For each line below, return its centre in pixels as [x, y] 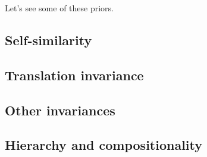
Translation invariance [74, 75]
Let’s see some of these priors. [59, 8]
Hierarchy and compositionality [104, 145]
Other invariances [60, 110]
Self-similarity [48, 40]
